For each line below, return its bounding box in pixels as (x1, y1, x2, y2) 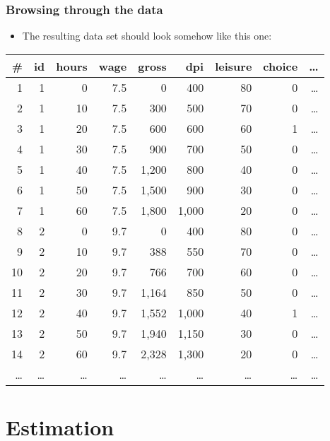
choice (263, 57, 298, 74)
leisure (215, 57, 252, 74)
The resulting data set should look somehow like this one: (22, 28, 272, 43)
